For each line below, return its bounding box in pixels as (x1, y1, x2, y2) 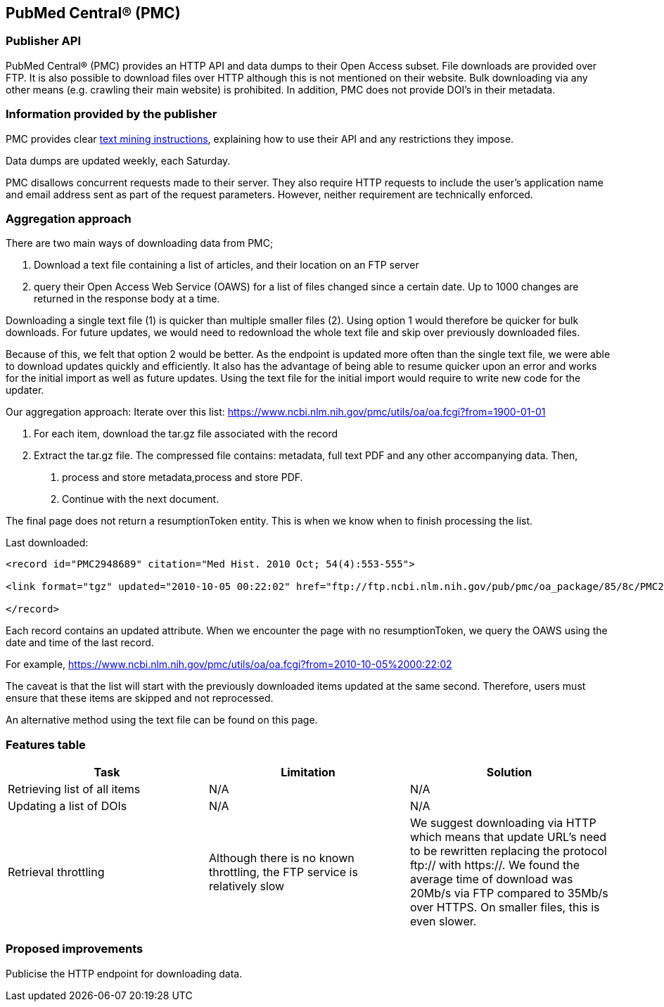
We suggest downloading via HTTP (409, 816, 596, 830)
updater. (6, 384, 44, 397)
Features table (6, 737, 86, 752)
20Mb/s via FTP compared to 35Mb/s (409, 886, 608, 901)
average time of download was (409, 872, 573, 887)
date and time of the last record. (6, 636, 154, 649)
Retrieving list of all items (8, 782, 141, 797)
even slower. (409, 914, 477, 929)
